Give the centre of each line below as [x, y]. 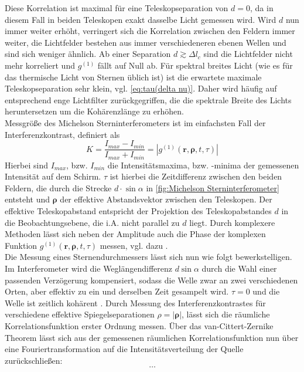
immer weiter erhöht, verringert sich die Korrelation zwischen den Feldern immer [150, 31]
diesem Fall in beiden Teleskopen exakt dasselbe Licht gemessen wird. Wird [141, 19]
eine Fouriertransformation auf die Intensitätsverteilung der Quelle [124, 349]
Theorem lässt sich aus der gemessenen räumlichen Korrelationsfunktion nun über [152, 337]
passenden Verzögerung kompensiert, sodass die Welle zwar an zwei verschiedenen [151, 280]
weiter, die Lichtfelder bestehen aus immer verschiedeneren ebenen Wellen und [146, 42]
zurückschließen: [34, 360]
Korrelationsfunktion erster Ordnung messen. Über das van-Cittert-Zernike [139, 325]
